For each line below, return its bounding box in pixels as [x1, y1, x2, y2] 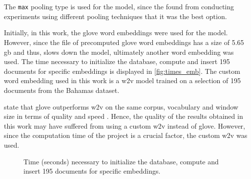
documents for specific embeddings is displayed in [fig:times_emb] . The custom [4, 66, 240, 76]
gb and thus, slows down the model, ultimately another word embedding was [4, 46, 234, 57]
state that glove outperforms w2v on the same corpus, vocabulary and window [4, 101, 238, 112]
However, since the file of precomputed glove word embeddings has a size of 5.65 [4, 37, 244, 47]
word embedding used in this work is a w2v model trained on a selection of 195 [4, 75, 241, 86]
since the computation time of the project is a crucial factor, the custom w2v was [4, 130, 248, 140]
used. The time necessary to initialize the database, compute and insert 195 [4, 56, 230, 67]
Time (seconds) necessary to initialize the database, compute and [23, 156, 219, 166]
